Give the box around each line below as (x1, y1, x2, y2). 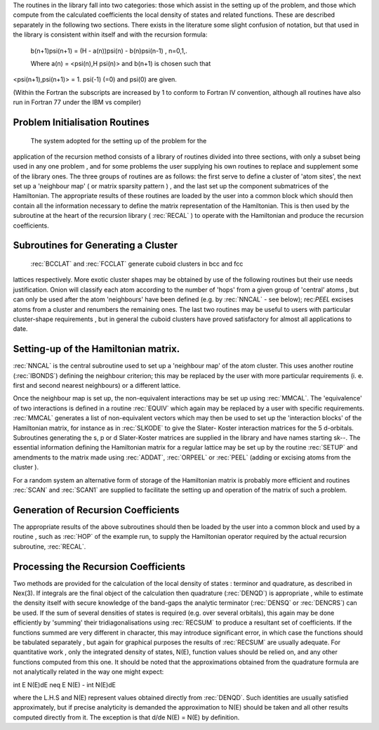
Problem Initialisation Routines (13, 116, 150, 128)
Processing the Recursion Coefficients (13, 561, 186, 573)
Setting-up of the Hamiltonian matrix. (13, 343, 180, 355)
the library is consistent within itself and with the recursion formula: (13, 30, 208, 39)
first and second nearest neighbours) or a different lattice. (13, 382, 181, 390)
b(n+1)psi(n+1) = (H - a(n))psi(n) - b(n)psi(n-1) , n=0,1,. (30, 46, 187, 55)
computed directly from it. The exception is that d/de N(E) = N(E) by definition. (13, 713, 240, 722)
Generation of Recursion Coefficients (13, 504, 180, 516)
